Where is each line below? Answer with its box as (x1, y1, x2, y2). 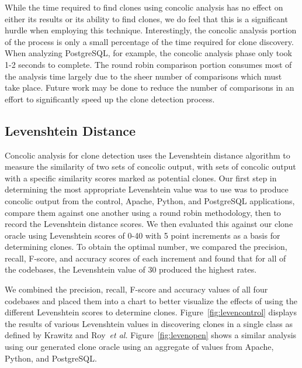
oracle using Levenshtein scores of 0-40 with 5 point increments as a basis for (5, 229, 280, 241)
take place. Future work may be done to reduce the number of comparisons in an (5, 81, 294, 94)
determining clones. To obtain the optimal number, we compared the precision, (5, 240, 287, 253)
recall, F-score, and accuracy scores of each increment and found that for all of (5, 252, 286, 264)
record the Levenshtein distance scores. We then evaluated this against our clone (5, 218, 293, 230)
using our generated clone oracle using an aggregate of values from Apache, (5, 341, 274, 353)
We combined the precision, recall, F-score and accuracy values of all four (5, 283, 268, 295)
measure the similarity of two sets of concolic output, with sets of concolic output (5, 160, 296, 173)
